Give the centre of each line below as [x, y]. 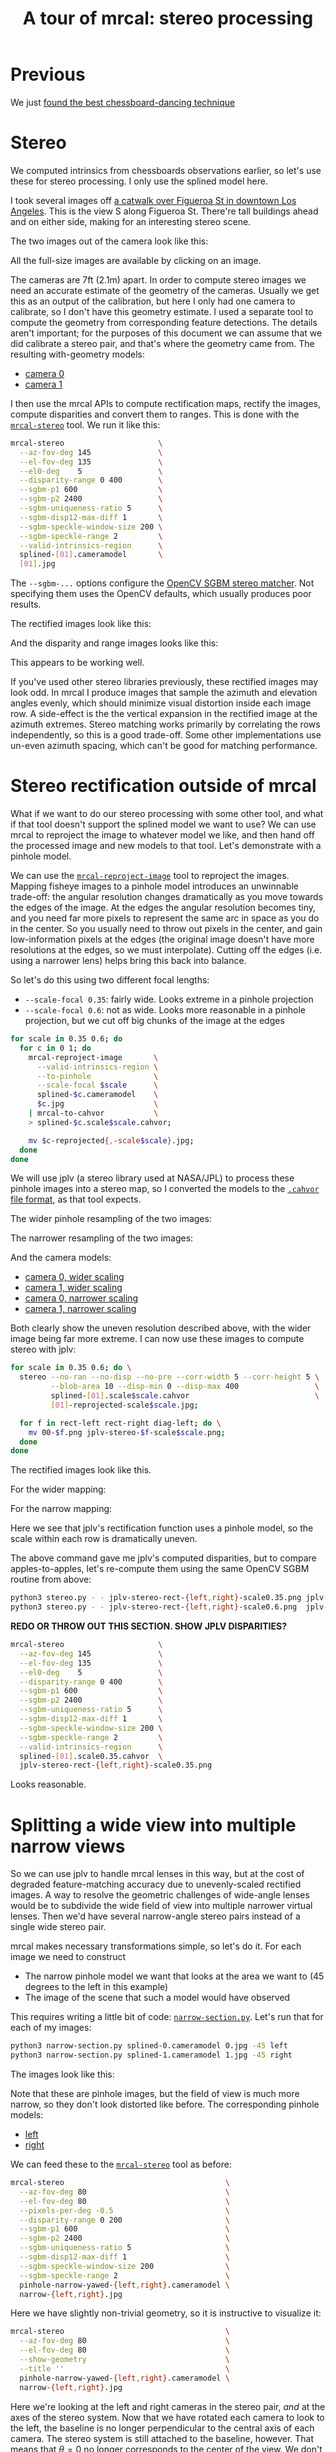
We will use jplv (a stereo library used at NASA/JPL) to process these [152, 1178]
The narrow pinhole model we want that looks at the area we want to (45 [174, 1976]
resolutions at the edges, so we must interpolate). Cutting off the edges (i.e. [166, 950]
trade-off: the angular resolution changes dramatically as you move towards [167, 897]
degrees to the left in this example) [96, 1987]
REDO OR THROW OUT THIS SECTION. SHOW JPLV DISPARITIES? [148, 1626]
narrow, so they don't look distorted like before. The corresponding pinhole [165, 2104]
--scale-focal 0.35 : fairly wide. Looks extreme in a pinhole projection [169, 999]
